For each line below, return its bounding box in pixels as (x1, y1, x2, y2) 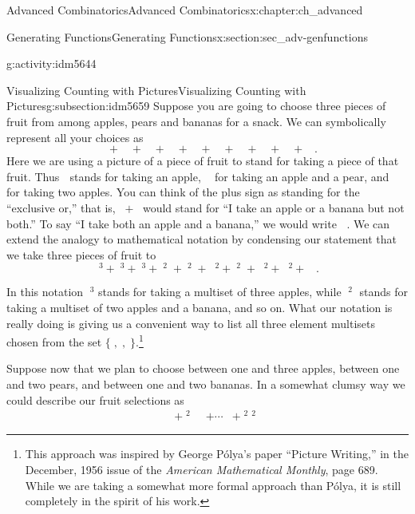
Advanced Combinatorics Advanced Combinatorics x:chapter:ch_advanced (6, 2, 363, 18)
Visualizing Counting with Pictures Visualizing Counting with (6, 81, 306, 98)
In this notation (6, 283, 84, 300)
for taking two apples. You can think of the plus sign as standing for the (6, 184, 360, 200)
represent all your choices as (6, 128, 144, 145)
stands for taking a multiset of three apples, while (98, 283, 342, 300)
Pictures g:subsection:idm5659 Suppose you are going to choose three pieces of (6, 97, 386, 114)
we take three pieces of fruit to (6, 246, 156, 263)
